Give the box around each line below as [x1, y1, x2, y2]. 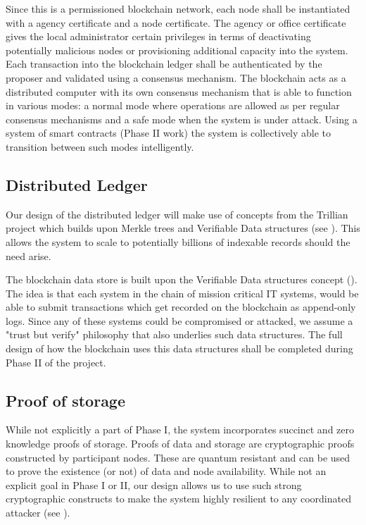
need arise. [6, 248, 51, 263]
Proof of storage [6, 389, 126, 411]
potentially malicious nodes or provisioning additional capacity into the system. [6, 42, 348, 57]
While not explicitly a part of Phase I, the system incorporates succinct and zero [6, 422, 354, 437]
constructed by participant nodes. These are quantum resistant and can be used [6, 450, 351, 464]
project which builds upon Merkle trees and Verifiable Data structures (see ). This [6, 221, 360, 235]
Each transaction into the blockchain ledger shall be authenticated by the [6, 56, 322, 71]
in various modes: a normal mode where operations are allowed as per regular [6, 98, 340, 113]
